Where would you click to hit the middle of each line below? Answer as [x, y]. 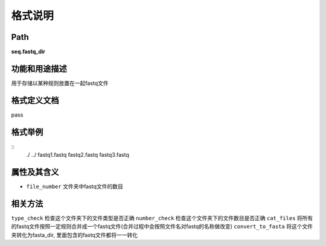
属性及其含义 [35, 172]
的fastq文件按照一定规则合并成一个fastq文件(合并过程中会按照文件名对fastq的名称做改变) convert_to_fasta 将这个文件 [162, 227]
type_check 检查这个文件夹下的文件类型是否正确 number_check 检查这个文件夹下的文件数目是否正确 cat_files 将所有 [162, 218]
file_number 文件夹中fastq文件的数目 [75, 186]
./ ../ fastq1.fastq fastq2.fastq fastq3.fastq [78, 155]
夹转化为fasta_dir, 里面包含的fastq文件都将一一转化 [75, 235]
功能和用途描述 [39, 68]
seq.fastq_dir [28, 52]
